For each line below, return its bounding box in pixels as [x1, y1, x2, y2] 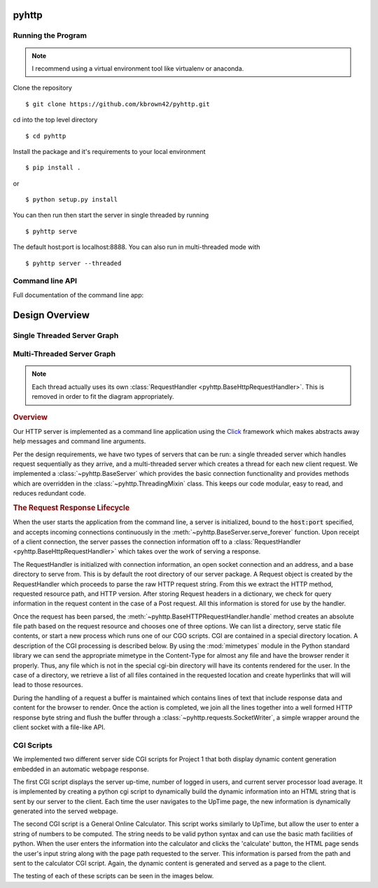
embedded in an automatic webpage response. [13, 765, 150, 773]
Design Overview [13, 309, 90, 321]
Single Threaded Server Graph [13, 330, 119, 340]
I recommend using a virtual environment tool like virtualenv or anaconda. [31, 64, 244, 73]
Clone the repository [13, 84, 73, 92]
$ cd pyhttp [25, 132, 66, 140]
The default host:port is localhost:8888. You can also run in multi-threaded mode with [13, 243, 260, 251]
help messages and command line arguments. [13, 437, 146, 446]
